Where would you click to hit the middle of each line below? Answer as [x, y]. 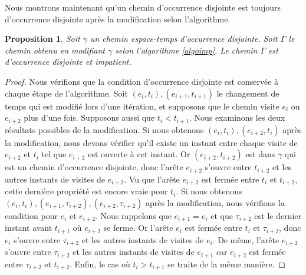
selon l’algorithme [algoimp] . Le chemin [186, 50]
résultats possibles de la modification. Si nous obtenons [104, 129]
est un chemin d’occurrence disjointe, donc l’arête [94, 167]
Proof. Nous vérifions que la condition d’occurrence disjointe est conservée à [142, 81]
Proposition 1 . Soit [42, 39]
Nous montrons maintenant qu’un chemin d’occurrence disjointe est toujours [143, 7]
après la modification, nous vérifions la [215, 202]
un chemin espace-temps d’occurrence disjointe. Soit [184, 39]
